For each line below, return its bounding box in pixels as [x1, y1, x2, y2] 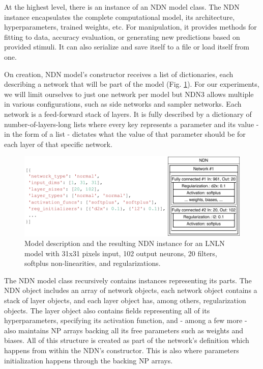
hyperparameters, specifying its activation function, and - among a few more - [4, 315, 247, 326]
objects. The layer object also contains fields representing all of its [4, 305, 210, 315]
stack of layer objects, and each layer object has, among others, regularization [4, 295, 246, 306]
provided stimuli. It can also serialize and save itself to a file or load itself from [4, 41, 250, 52]
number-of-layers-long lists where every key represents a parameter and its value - [4, 118, 259, 129]
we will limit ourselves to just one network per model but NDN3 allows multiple [4, 88, 254, 99]
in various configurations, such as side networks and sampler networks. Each [4, 99, 242, 109]
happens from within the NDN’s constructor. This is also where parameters [4, 345, 239, 356]
